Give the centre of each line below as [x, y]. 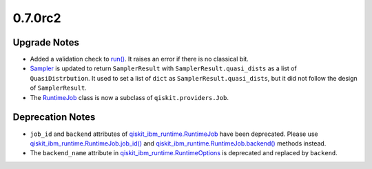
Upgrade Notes [46, 42]
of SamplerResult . [59, 88]
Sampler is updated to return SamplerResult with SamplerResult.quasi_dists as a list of [164, 68]
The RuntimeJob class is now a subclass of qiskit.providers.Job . [129, 97]
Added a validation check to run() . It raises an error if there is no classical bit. [139, 59]
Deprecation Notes [54, 117]
